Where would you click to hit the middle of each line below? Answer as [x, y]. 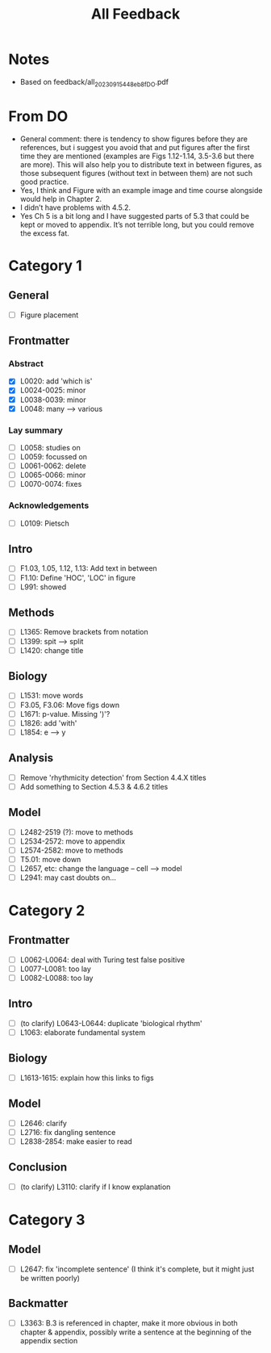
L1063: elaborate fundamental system [83, 1032]
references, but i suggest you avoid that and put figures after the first [135, 147]
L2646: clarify [43, 1123]
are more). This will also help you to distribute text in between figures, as [141, 164]
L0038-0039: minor [53, 400]
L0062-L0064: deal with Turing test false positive [102, 959]
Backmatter [38, 1303]
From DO [38, 116]
